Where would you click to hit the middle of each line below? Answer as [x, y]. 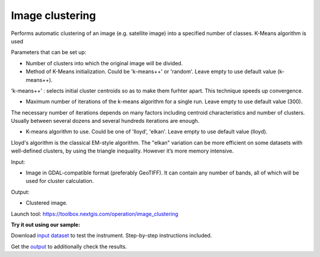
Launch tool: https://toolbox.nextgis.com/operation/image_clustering [95, 214]
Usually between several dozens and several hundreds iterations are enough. [105, 121]
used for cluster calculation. [60, 181]
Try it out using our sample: [46, 224]
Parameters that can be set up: [49, 52]
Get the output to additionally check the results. [69, 246]
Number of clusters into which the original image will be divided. [104, 63]
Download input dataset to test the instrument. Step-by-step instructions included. [111, 236]
